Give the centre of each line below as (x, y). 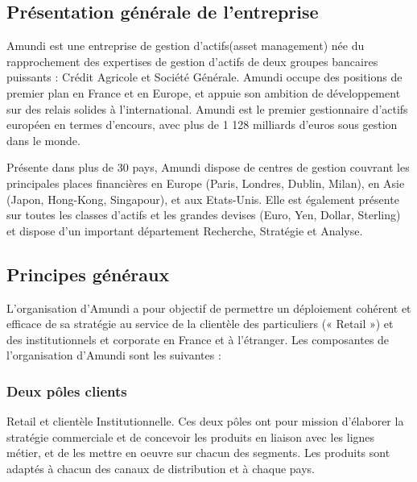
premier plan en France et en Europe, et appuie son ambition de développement (204, 92)
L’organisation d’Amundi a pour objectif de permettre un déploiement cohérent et (209, 307)
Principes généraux (88, 274)
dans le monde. (43, 140)
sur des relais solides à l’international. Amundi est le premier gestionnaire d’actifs (207, 108)
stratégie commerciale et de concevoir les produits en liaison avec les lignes (191, 436)
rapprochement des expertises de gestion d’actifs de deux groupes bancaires (192, 61)
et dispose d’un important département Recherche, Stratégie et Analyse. (185, 230)
